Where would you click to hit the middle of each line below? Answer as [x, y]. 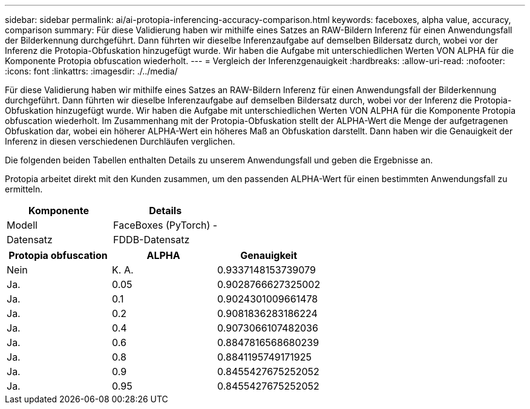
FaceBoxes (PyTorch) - [165, 225]
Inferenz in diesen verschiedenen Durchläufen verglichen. [120, 141]
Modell [22, 225]
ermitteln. [24, 189]
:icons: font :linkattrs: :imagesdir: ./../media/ [91, 71]
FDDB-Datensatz [152, 240]
